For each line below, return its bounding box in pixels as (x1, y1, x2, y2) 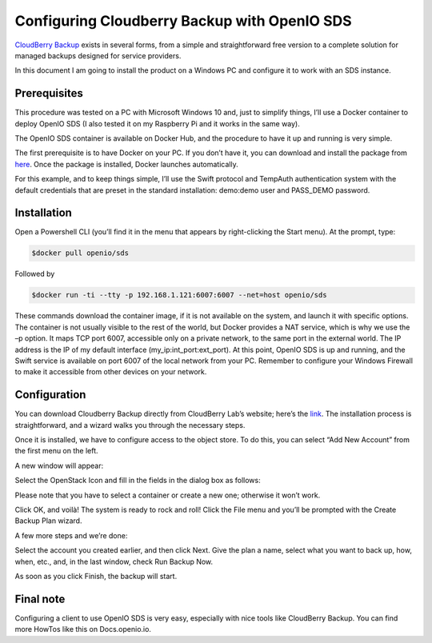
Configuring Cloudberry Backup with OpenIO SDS (14, 12, 352, 30)
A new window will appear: (14, 461, 104, 470)
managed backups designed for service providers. (14, 50, 182, 60)
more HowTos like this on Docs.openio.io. (14, 625, 152, 634)
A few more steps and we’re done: (14, 530, 128, 540)
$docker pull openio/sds (31, 249, 130, 258)
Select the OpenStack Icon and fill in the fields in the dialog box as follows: (14, 476, 261, 485)
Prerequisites (14, 86, 83, 100)
